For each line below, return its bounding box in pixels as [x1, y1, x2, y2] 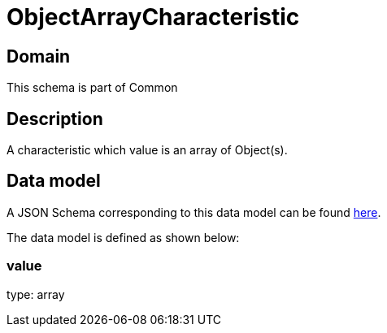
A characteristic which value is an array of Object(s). [7, 143, 288, 158]
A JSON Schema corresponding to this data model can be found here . [7, 205, 381, 219]
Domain [7, 45, 71, 67]
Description [7, 108, 103, 129]
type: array [7, 287, 65, 301]
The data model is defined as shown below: [7, 230, 240, 244]
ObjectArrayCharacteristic [7, 3, 300, 31]
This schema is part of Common [7, 80, 178, 95]
